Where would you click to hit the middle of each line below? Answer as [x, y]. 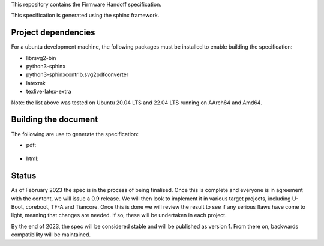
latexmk [36, 83]
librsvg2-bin [41, 58]
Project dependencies [53, 33]
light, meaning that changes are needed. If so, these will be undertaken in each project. [119, 215]
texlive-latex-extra [49, 91]
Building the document [55, 120]
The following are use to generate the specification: [75, 134]
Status [24, 176]
